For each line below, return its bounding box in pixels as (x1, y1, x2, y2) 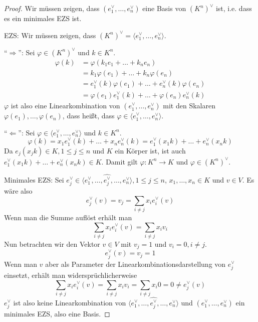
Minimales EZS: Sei (4, 174, 64, 185)
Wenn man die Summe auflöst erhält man (4, 212, 132, 222)
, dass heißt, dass (62, 110, 115, 121)
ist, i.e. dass (215, 3, 252, 13)
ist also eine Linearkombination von (11, 100, 120, 111)
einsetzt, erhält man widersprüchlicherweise (4, 270, 137, 280)
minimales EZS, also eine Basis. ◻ (4, 308, 110, 319)
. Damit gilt (101, 156, 138, 167)
